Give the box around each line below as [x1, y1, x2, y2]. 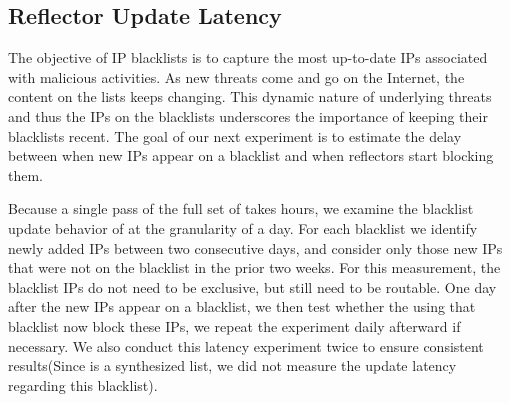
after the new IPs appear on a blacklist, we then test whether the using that [8, 296, 476, 317]
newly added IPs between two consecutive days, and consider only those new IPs [8, 237, 503, 258]
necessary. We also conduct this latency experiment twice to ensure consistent [8, 335, 484, 356]
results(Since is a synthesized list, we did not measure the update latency [8, 355, 457, 376]
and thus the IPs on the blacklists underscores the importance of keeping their [8, 105, 488, 126]
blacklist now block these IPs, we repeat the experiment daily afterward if [8, 315, 461, 336]
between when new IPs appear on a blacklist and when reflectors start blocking [8, 145, 494, 166]
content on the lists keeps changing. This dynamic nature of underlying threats [8, 86, 492, 107]
